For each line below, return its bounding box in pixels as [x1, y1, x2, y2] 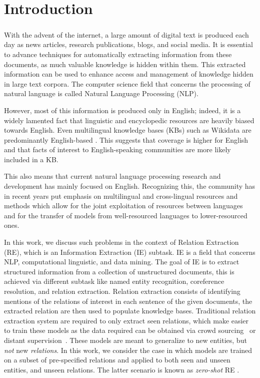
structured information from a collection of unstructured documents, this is [4, 266, 234, 276]
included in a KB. [4, 154, 58, 164]
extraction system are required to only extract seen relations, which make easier [4, 315, 249, 325]
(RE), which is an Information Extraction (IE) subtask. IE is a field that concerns [4, 246, 255, 257]
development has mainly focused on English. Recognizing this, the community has [4, 181, 255, 191]
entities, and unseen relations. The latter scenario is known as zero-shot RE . [4, 364, 239, 374]
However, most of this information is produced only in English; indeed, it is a [4, 105, 241, 115]
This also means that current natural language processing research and [4, 171, 221, 181]
